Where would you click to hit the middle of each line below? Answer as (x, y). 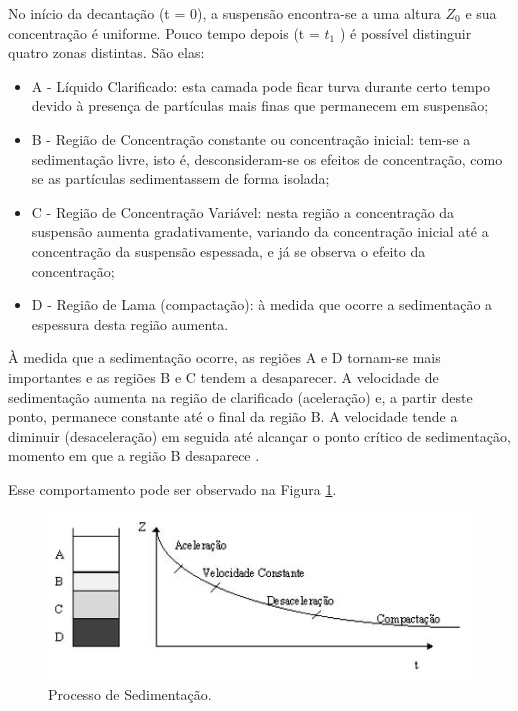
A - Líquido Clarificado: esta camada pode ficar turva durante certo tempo (260, 85)
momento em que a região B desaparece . (134, 455)
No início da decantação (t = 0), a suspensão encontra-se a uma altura (224, 13)
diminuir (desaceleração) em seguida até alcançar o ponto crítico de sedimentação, (259, 435)
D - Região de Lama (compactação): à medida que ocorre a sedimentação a (262, 304)
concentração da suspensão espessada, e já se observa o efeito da (228, 250)
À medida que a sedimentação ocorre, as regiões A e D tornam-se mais (224, 357)
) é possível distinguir (405, 32)
